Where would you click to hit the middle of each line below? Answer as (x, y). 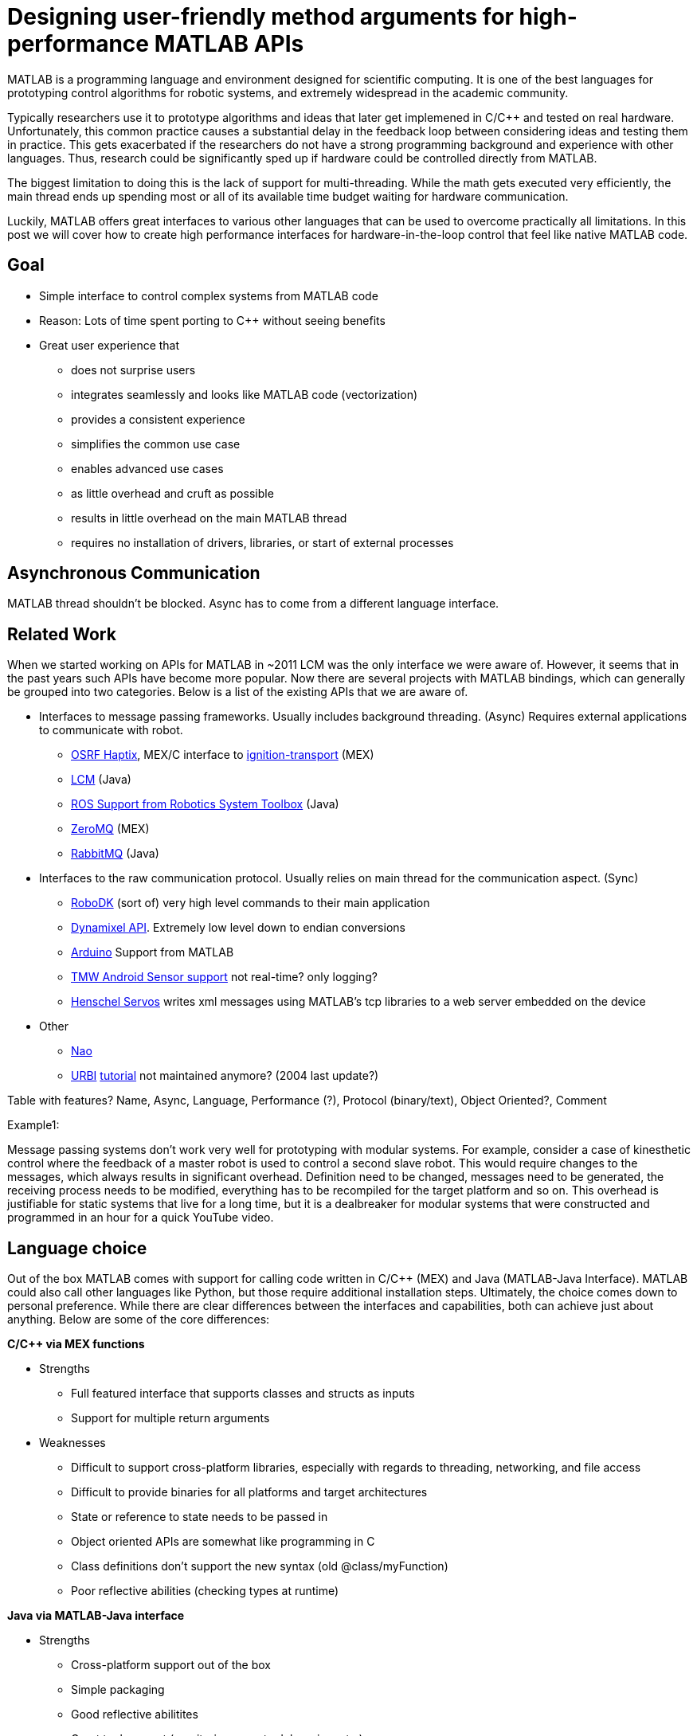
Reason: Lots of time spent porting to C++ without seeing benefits (212, 320)
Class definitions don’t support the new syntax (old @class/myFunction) (260, 1566)
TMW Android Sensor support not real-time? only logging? (224, 977)
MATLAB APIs (229, 44)
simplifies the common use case (156, 444)
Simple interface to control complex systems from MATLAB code (209, 295)
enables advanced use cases (147, 468)
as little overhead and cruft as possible (172, 493)
